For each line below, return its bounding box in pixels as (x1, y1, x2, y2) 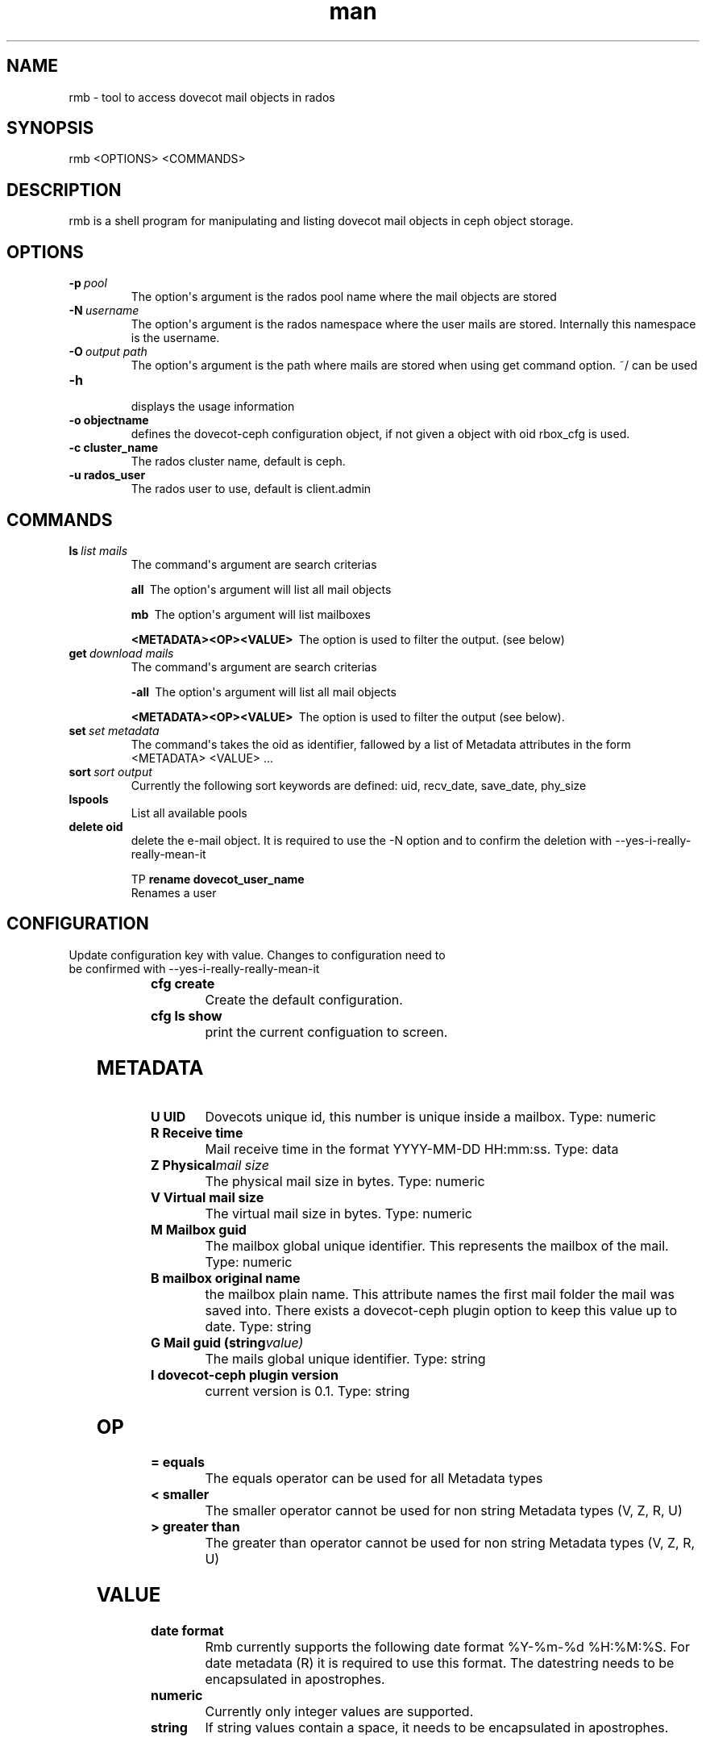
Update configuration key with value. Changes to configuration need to (69, 947, 446, 962)
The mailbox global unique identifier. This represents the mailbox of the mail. (205, 1237, 669, 1254)
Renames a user (131, 885, 217, 900)
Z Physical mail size (151, 1156, 269, 1173)
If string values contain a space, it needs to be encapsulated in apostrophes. (205, 1719, 669, 1736)
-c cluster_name (69, 441, 159, 455)
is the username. (131, 331, 220, 345)
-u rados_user (69, 468, 146, 482)
